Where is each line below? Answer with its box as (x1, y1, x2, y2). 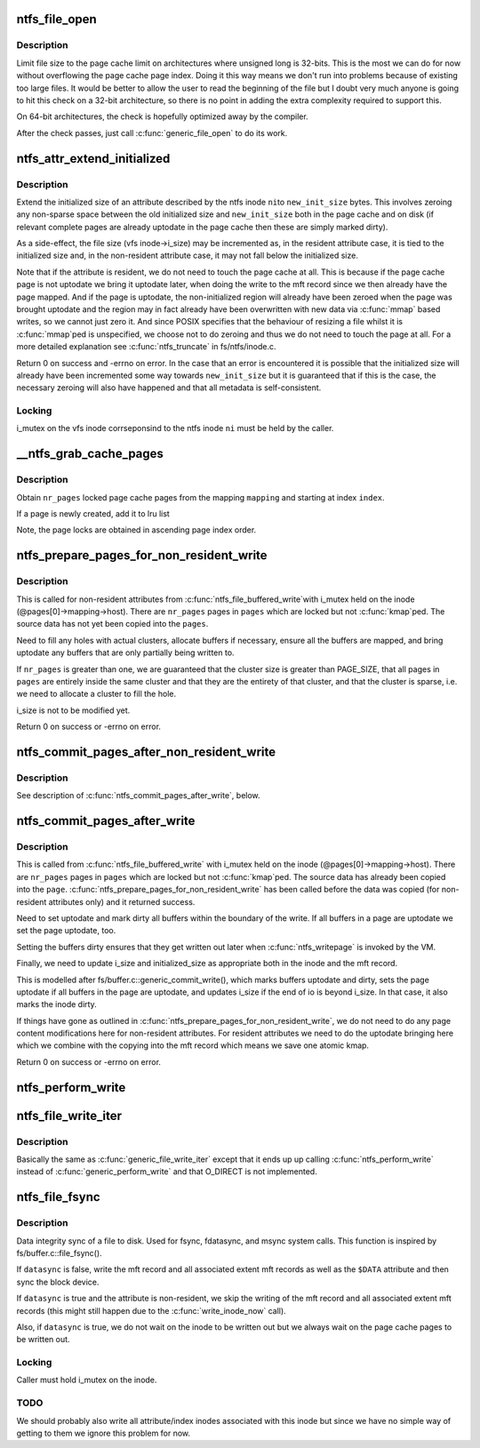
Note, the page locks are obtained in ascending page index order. (16, 524, 257, 535)
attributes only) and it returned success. (48, 896, 196, 907)
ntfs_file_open (16, 12, 97, 27)
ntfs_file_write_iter (16, 1108, 122, 1124)
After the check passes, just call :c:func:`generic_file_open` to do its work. (16, 127, 288, 138)
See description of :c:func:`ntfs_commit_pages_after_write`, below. (16, 790, 261, 801)
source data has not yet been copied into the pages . (16, 619, 209, 629)
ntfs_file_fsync (16, 1189, 101, 1204)
